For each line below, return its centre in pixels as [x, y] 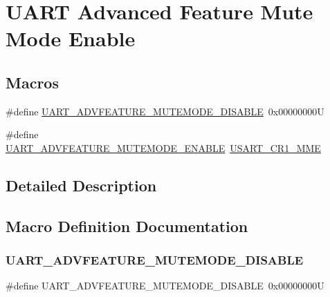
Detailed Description [81, 185]
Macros [32, 82]
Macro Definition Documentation [127, 226]
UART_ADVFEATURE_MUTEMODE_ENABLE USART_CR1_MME [163, 147]
